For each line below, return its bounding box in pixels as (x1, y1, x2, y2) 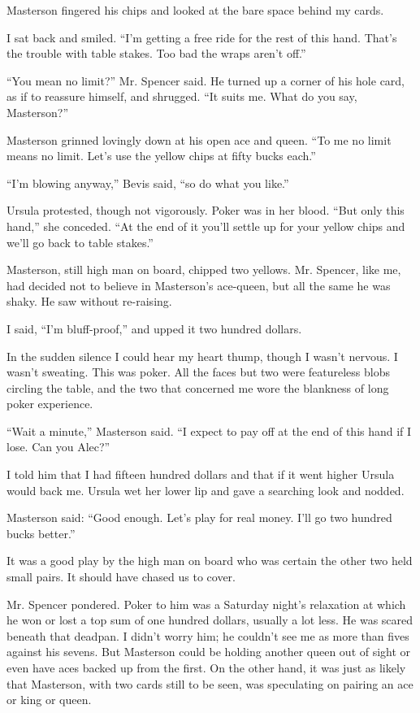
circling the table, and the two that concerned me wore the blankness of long (6, 379, 389, 396)
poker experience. (6, 395, 93, 412)
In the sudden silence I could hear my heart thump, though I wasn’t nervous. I (6, 347, 398, 364)
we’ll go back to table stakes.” (6, 233, 154, 250)
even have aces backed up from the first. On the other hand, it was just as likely (6, 659, 406, 676)
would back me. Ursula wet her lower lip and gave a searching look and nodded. (6, 481, 405, 498)
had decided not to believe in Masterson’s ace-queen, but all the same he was (6, 276, 391, 293)
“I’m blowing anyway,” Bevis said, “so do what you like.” (6, 174, 289, 191)
